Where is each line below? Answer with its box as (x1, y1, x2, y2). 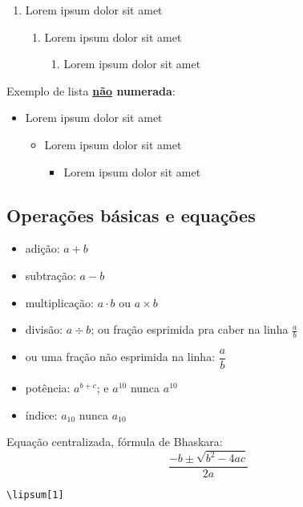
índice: (25, 406, 58, 423)
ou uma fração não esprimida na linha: (25, 348, 216, 365)
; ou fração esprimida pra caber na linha (91, 321, 289, 338)
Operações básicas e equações (6, 202, 256, 227)
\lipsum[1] (6, 489, 64, 501)
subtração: (25, 266, 76, 283)
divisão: (25, 321, 63, 338)
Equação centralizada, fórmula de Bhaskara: (6, 433, 223, 450)
